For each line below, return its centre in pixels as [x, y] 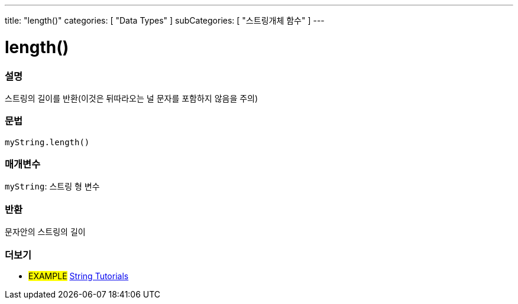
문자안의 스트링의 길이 [45, 232]
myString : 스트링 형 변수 [52, 187]
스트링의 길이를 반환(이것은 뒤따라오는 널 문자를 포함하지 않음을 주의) [132, 98]
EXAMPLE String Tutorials [79, 276]
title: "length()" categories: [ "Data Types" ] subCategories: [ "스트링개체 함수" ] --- [165, 20]
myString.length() [47, 142]
